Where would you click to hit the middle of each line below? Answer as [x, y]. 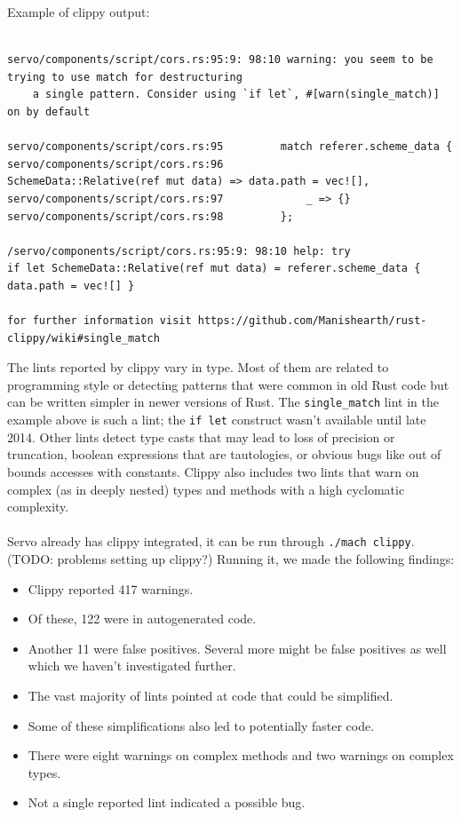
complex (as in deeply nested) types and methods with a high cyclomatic [206, 489]
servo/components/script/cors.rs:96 [115, 164]
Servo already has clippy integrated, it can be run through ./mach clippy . [211, 541]
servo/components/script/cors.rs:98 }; [151, 216]
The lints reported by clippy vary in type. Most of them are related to [198, 367]
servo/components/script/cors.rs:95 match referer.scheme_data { [230, 147]
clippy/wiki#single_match [83, 338]
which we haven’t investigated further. [132, 666]
